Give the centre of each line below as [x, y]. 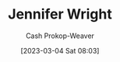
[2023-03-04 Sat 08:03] [60, 50]
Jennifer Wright [60, 14]
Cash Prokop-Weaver [60, 36]
